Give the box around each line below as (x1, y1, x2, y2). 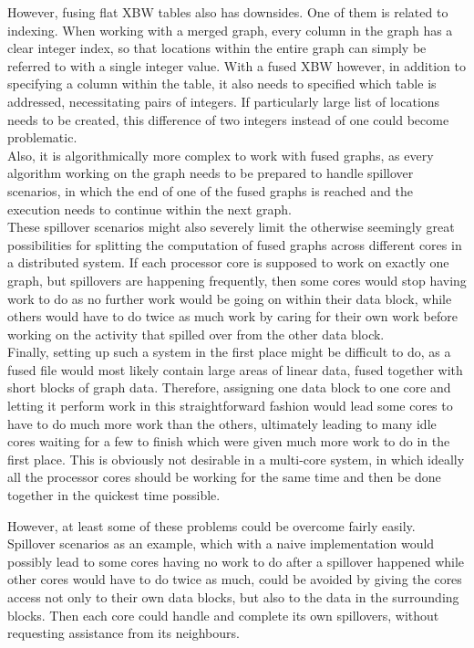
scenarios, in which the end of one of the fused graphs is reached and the (7, 181, 413, 200)
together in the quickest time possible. (7, 486, 221, 505)
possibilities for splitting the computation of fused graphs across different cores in (7, 235, 462, 254)
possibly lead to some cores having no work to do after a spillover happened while (7, 551, 465, 570)
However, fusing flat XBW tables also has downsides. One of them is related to (7, 3, 448, 21)
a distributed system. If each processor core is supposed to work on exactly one (7, 253, 449, 272)
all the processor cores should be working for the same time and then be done (7, 467, 441, 486)
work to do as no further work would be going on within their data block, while (7, 288, 452, 308)
